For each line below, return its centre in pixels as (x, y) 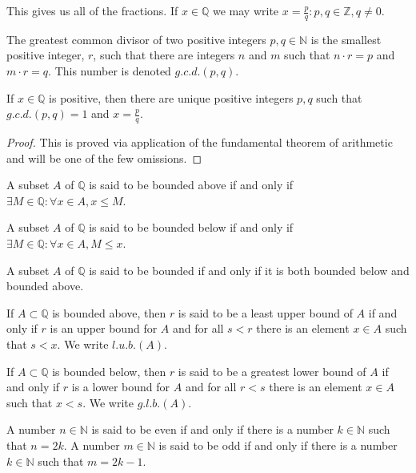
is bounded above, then (109, 312)
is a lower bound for (121, 387)
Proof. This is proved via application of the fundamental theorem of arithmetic (200, 142)
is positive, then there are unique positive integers (171, 97)
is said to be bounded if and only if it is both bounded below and (249, 270)
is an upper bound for (104, 328)
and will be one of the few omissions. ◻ (104, 158)
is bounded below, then (109, 371)
